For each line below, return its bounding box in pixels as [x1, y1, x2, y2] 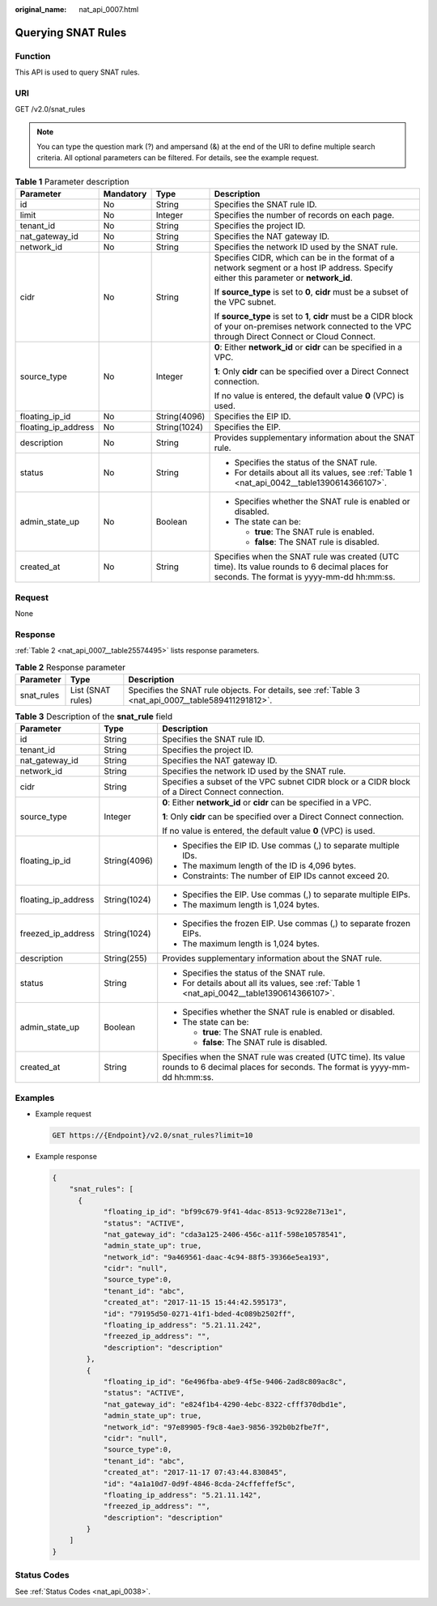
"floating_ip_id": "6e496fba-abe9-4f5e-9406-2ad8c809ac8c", [103, 1377, 347, 1386]
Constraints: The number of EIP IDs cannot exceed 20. [182, 870, 390, 882]
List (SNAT [70, 684, 111, 695]
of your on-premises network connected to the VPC [214, 321, 412, 332]
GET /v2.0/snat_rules [15, 104, 86, 114]
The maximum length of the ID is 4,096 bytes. [182, 860, 356, 872]
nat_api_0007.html [78, 5, 139, 14]
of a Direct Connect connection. [162, 786, 284, 797]
